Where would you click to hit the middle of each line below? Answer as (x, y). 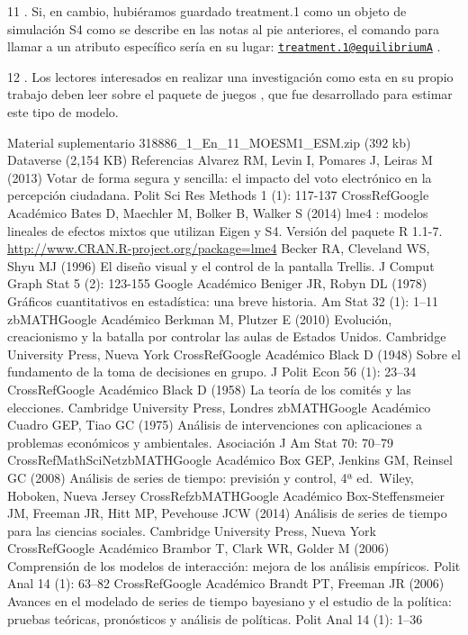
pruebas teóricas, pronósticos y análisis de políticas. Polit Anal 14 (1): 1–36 (215, 618)
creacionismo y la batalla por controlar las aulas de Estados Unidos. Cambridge (227, 336)
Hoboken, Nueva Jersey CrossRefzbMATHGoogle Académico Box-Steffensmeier (226, 495)
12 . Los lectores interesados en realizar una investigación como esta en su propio (230, 76)
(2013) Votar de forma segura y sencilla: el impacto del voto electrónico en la (220, 177)
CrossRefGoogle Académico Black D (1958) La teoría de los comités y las (209, 389)
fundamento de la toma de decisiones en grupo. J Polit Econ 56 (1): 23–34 (212, 372)
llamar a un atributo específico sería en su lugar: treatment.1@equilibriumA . (224, 46)
